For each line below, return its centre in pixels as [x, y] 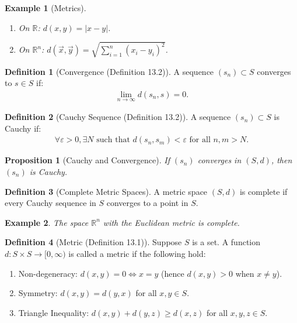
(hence [173, 273]
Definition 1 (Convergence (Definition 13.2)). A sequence [109, 71]
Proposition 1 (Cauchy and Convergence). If [87, 160]
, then [282, 160]
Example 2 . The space [47, 222]
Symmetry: [38, 293]
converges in [219, 160]
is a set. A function [226, 242]
